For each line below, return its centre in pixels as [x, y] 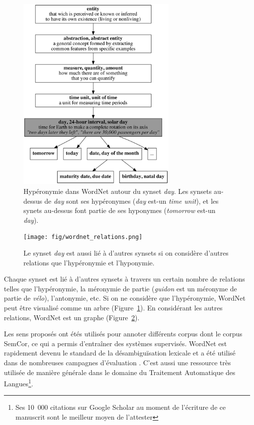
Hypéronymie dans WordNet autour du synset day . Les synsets [118, 191]
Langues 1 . [19, 383]
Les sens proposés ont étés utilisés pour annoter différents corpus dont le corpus [123, 334]
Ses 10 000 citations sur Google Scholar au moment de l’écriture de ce [120, 407]
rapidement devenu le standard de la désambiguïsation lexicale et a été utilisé [120, 353]
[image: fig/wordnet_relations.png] [83, 237]
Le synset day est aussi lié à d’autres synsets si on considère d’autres [126, 253]
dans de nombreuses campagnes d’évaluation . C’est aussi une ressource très [117, 363]
